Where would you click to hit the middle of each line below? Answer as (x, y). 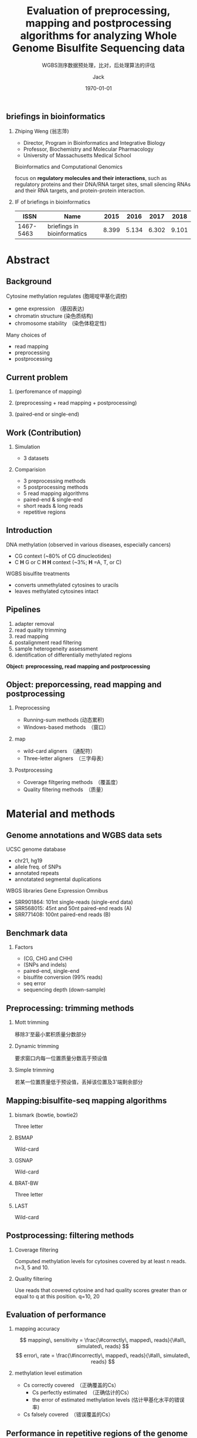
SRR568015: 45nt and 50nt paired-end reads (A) (73, 908)
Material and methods (61, 814)
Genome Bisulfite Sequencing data (98, 48)
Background (29, 281)
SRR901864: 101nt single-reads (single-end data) (74, 902)
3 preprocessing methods (55, 481)
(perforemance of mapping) (48, 392)
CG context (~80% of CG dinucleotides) (63, 556)
